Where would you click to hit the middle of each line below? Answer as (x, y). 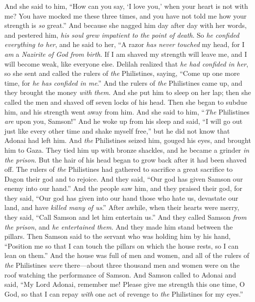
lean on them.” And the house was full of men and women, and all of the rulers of (127, 255)
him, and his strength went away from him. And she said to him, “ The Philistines (127, 111)
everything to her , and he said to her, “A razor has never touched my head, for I (125, 44)
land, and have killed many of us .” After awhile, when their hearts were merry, (122, 207)
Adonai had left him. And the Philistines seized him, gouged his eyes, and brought (128, 140)
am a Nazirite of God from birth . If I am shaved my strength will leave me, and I (126, 54)
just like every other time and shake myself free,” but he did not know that (117, 130)
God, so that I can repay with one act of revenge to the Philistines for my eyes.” (124, 293)
